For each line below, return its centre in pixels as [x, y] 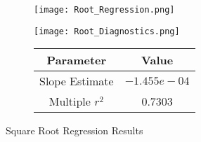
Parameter [77, 60]
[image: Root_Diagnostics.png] [107, 31]
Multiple [70, 101]
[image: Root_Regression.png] [104, 10]
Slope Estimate [77, 81]
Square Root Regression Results [74, 130]
